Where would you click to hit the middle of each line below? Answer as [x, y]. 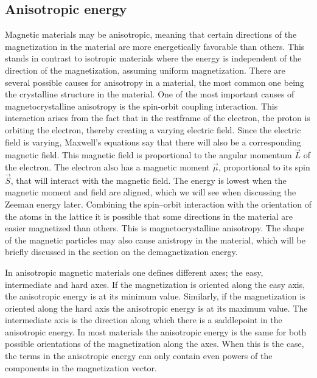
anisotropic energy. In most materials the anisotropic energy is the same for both [156, 331]
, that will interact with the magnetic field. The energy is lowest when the [148, 180]
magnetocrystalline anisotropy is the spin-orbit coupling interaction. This [141, 106]
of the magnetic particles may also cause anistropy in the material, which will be [155, 240]
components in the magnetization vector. [81, 367]
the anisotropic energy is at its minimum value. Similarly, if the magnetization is [155, 296]
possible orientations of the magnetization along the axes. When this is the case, [155, 344]
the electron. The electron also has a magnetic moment [107, 166]
